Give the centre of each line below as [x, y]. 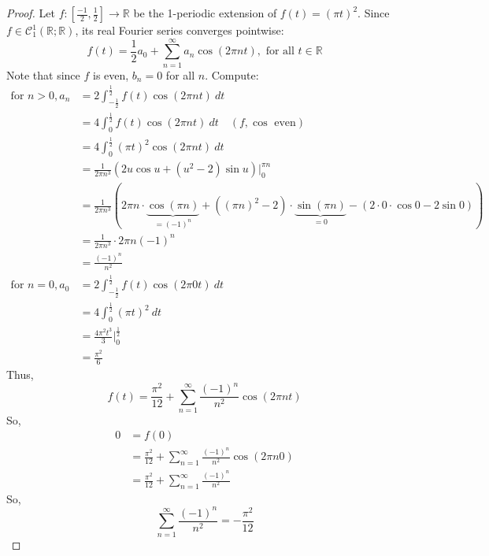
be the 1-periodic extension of [205, 13]
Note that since [43, 74]
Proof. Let [31, 13]
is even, [111, 74]
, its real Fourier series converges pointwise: [180, 30]
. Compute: [232, 74]
